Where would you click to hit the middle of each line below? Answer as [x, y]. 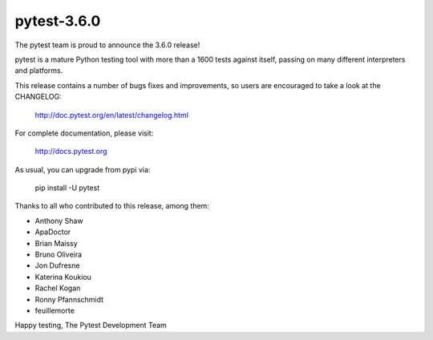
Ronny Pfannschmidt [69, 299]
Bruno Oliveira [59, 255]
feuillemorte [55, 310]
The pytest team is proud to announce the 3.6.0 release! [107, 45]
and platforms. [39, 71]
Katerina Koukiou [63, 277]
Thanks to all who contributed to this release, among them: [112, 206]
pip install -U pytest [67, 188]
